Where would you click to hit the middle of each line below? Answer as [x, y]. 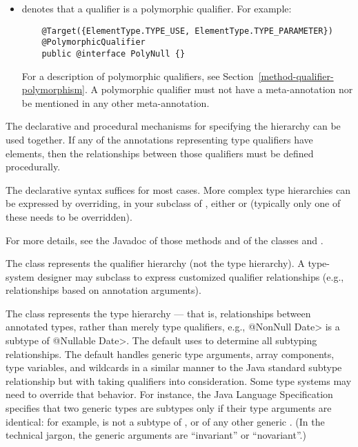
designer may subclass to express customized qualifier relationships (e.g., [191, 276]
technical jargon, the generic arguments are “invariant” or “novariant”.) [156, 435]
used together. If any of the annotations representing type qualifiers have [159, 139]
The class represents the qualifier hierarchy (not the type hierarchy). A [155, 263]
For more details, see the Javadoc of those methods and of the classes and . [165, 240]
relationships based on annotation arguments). [103, 290]
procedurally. [33, 167]
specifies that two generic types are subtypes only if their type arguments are [169, 408]
